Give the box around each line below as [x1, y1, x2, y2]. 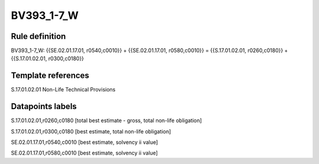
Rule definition [11, 31, 66, 41]
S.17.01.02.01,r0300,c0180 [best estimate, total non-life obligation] [11, 127, 171, 135]
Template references [11, 71, 90, 81]
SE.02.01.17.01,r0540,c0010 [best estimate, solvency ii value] [11, 139, 158, 146]
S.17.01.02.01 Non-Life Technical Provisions [11, 86, 116, 93]
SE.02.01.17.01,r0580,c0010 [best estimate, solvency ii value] [11, 149, 158, 156]
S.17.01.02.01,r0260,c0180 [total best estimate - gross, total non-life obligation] [11, 117, 202, 124]
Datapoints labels [11, 101, 77, 111]
